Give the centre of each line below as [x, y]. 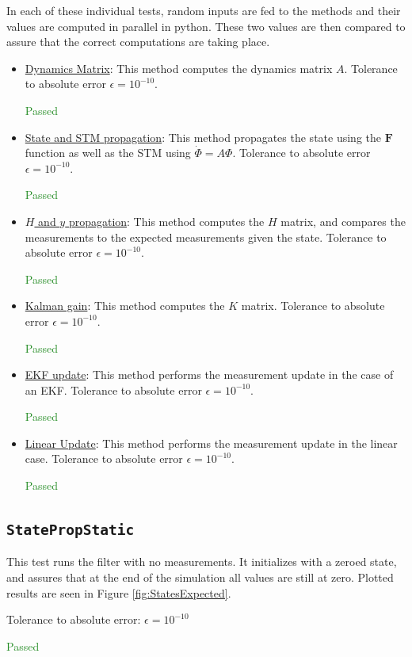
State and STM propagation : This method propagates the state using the [203, 137]
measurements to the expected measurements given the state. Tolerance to [206, 237]
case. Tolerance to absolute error [104, 458]
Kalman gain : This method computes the [125, 306]
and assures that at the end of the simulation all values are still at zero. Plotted [200, 577]
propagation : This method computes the [166, 221]
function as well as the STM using [108, 153]
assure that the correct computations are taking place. [138, 42]
